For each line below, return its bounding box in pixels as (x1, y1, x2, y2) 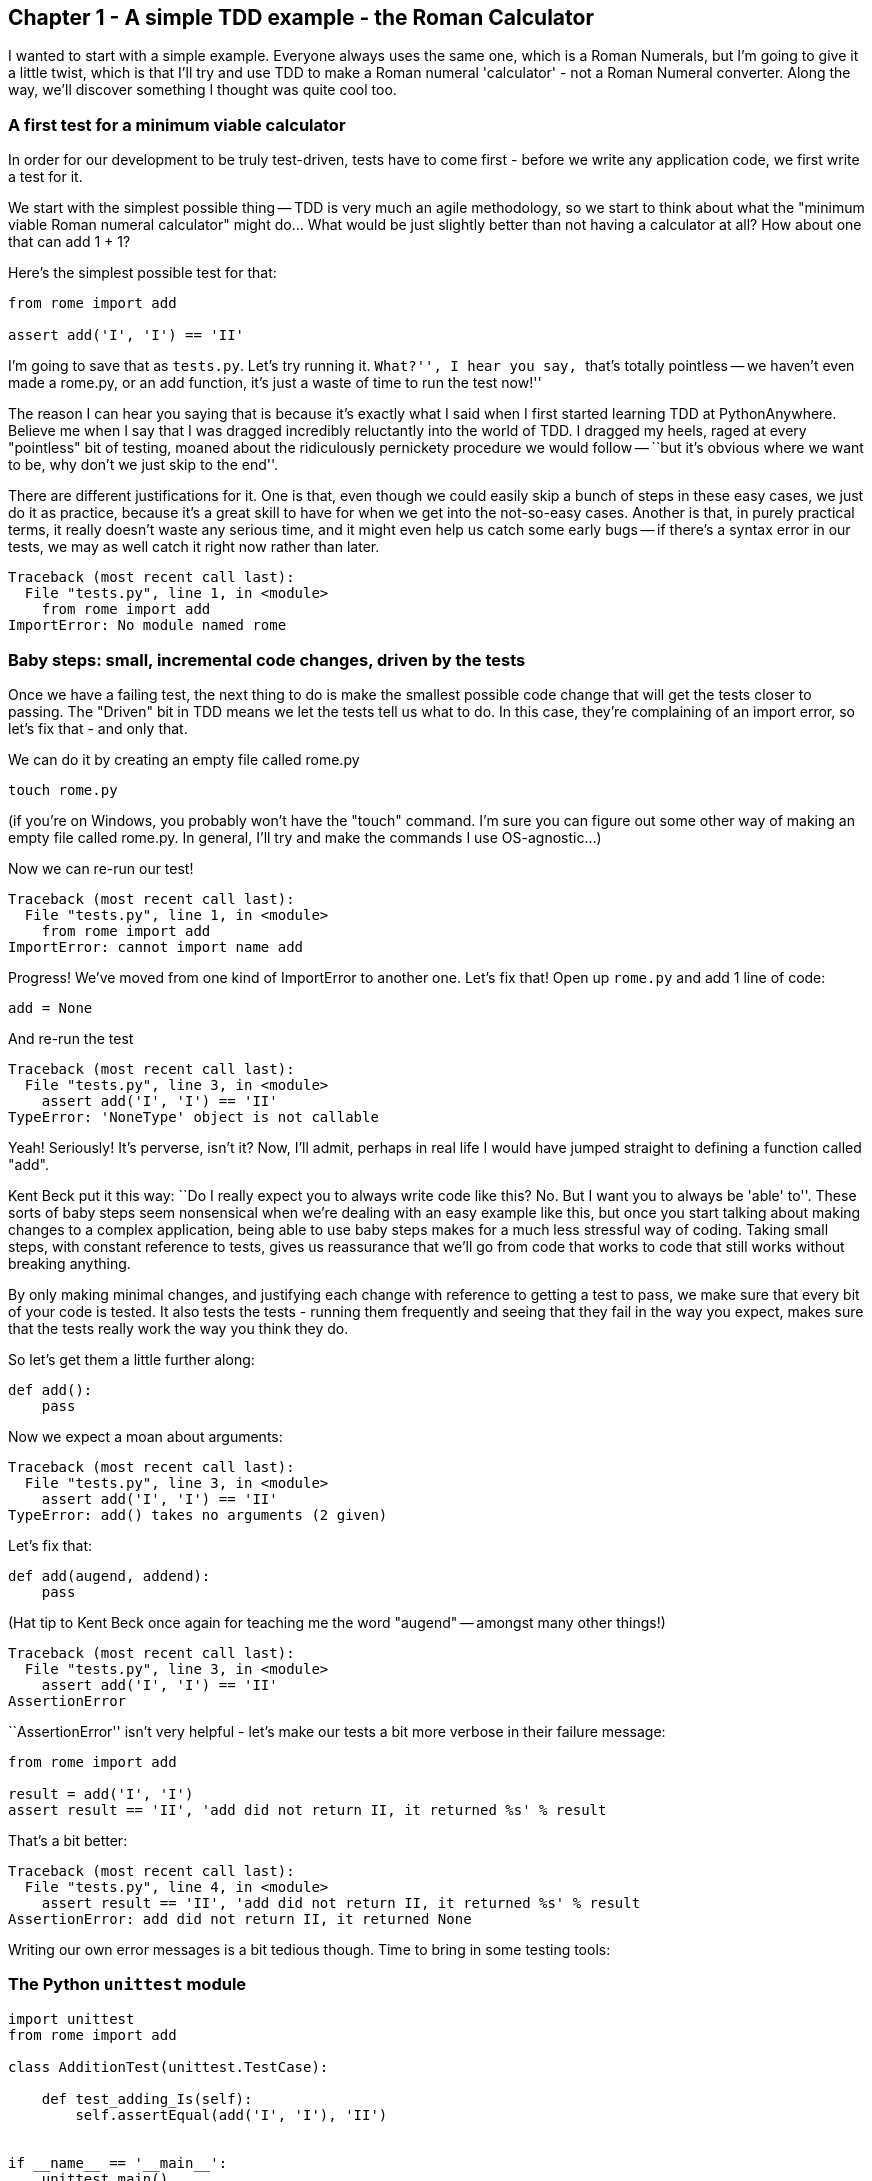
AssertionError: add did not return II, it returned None (8, 1910, 472, 1927)
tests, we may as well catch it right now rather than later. (8, 538, 380, 556)
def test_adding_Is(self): (41, 2090, 253, 2107)
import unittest (8, 2010, 135, 2027)
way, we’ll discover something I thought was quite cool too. (8, 81, 397, 99)
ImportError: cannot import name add (8, 938, 304, 955)
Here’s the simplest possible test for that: (8, 264, 277, 282)
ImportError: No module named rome (8, 617, 287, 634)
